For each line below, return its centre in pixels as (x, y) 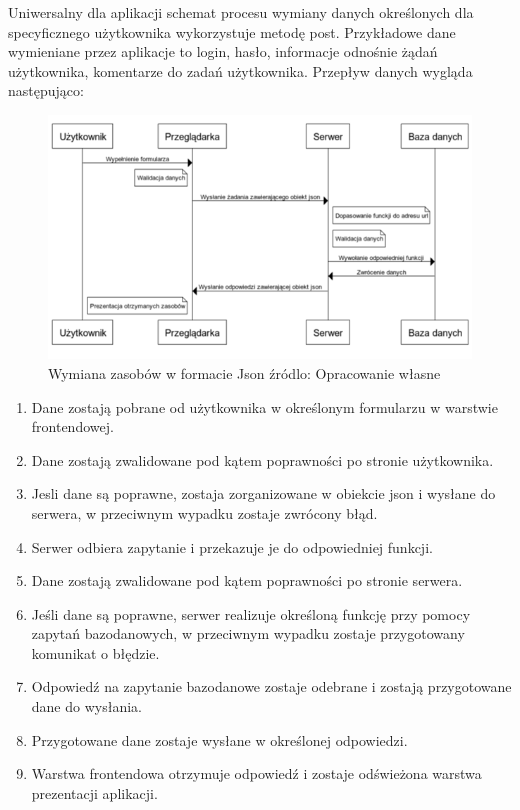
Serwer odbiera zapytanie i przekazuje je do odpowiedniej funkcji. (232, 546)
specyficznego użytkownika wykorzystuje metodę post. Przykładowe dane (232, 31)
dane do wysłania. (86, 706)
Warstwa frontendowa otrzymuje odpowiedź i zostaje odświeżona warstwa (256, 773)
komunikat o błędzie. (95, 652)
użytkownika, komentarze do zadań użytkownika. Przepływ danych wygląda (240, 70)
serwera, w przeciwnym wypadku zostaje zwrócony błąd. (204, 512)
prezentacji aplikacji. (94, 792)
